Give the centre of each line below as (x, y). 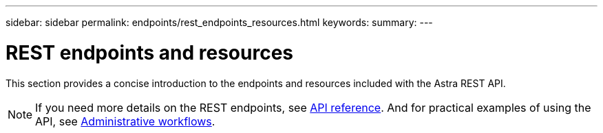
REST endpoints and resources (150, 52)
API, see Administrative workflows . (125, 121)
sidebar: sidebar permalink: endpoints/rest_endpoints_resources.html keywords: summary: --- (219, 22)
